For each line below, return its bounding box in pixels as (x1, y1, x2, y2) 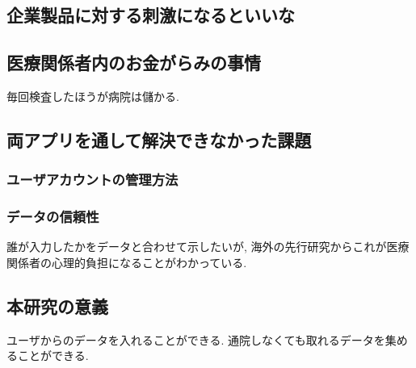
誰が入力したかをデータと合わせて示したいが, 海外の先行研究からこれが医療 (6, 238, 410, 255)
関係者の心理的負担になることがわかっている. (6, 254, 247, 271)
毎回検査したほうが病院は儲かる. (6, 87, 179, 104)
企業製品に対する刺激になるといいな (6, 2, 295, 27)
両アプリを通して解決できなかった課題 (6, 127, 312, 152)
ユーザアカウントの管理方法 (6, 169, 179, 190)
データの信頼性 (6, 207, 99, 227)
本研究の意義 (6, 294, 108, 318)
